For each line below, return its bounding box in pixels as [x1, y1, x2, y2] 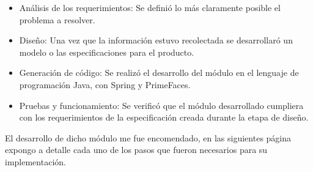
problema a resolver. [19, 13, 95, 26]
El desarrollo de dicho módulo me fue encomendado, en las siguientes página [5, 131, 292, 144]
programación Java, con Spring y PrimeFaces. [19, 78, 191, 91]
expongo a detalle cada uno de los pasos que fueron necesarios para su [5, 143, 268, 156]
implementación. [5, 155, 66, 168]
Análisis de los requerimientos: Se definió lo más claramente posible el [19, 1, 281, 13]
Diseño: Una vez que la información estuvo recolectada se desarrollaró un [19, 34, 293, 47]
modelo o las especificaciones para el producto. [19, 45, 194, 58]
